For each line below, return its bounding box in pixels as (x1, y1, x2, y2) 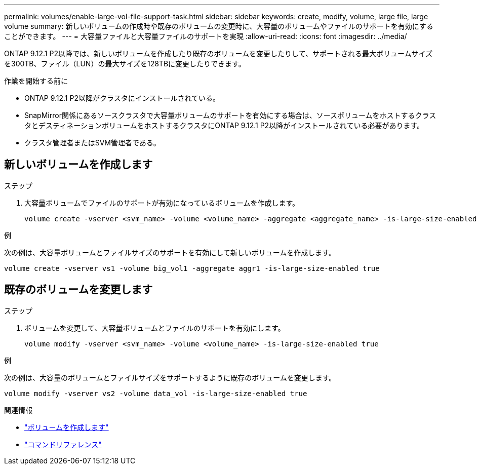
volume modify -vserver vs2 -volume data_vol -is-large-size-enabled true (4, 389, 307, 398)
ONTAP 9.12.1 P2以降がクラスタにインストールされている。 (24, 94, 220, 102)
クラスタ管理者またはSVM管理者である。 (24, 138, 161, 147)
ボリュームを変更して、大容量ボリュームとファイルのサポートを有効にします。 (24, 323, 285, 332)
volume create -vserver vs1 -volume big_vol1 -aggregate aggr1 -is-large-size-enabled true (4, 264, 380, 272)
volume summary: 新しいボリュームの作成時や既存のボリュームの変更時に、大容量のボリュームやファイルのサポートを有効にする (4, 22, 433, 30)
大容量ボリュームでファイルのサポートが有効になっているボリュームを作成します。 (24, 198, 300, 207)
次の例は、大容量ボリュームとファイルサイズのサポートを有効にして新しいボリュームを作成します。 (4, 248, 336, 257)
